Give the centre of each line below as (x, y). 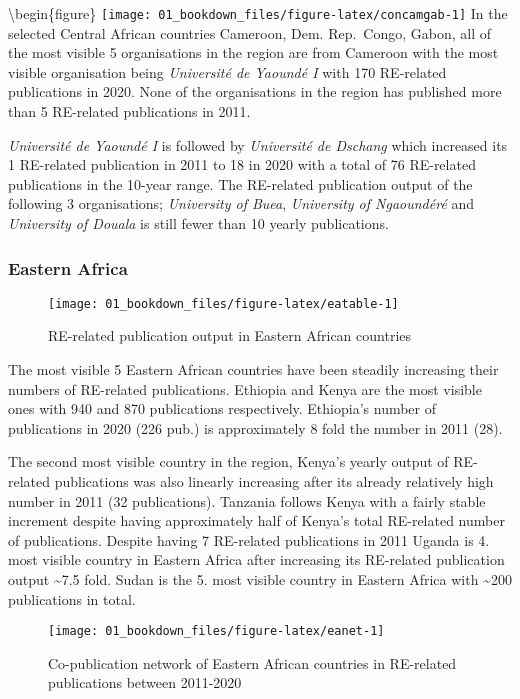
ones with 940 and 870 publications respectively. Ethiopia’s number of (222, 408)
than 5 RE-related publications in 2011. (129, 111)
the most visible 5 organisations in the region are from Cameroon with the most (253, 52)
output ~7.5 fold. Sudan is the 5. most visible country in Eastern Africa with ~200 (260, 579)
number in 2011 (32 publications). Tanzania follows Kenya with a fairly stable (247, 500)
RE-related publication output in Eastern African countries (230, 335)
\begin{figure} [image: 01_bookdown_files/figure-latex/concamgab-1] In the (258, 13)
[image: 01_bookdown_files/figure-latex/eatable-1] (223, 303)
